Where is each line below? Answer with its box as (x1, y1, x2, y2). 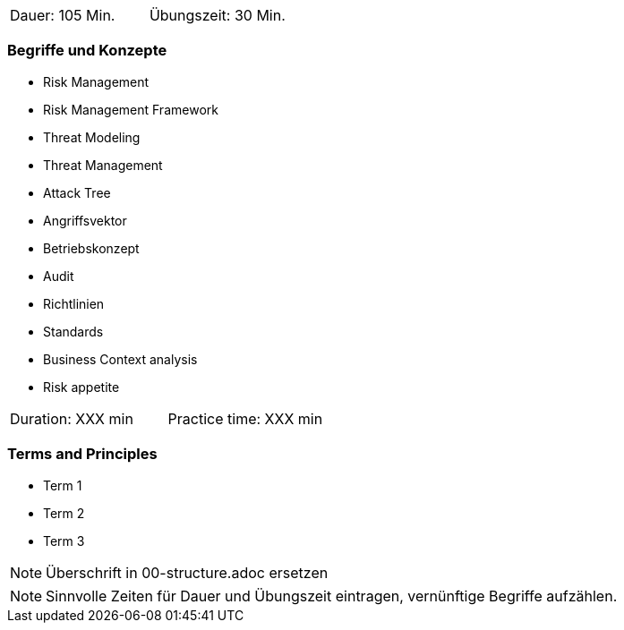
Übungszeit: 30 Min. (149, 6, 286, 24)
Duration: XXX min (10, 409, 133, 428)
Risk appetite (43, 379, 120, 395)
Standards (43, 323, 104, 339)
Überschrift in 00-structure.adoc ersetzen (46, 563, 329, 582)
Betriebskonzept (43, 240, 140, 256)
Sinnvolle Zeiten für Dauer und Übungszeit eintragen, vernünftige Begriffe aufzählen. (46, 586, 618, 605)
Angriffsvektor (43, 212, 127, 228)
